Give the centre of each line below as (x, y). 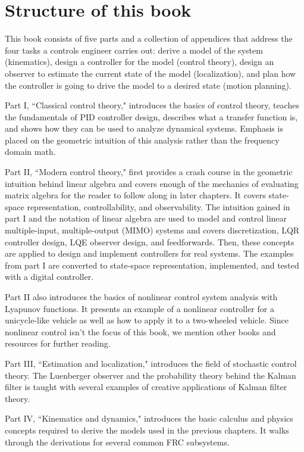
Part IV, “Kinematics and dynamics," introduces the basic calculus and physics (149, 418)
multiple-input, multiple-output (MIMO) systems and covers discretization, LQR (152, 230)
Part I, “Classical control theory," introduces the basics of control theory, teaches (152, 105)
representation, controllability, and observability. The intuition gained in (159, 206)
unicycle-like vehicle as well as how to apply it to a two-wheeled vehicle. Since (147, 320)
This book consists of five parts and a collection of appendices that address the (149, 38)
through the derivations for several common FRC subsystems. (117, 442)
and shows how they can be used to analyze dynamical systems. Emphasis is (144, 128)
